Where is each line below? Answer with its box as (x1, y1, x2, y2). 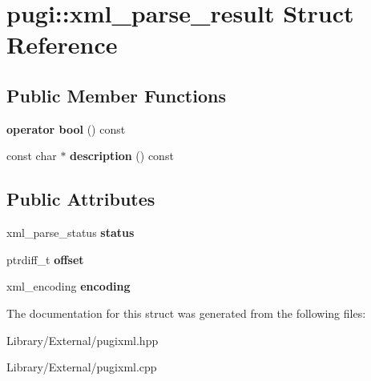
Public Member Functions (6, 82, 226, 107)
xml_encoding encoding (6, 278, 131, 295)
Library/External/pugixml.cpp (6, 359, 157, 375)
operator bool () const (6, 120, 126, 137)
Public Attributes (6, 186, 155, 211)
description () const (70, 147, 174, 164)
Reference (6, 28, 118, 61)
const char (6, 147, 57, 164)
